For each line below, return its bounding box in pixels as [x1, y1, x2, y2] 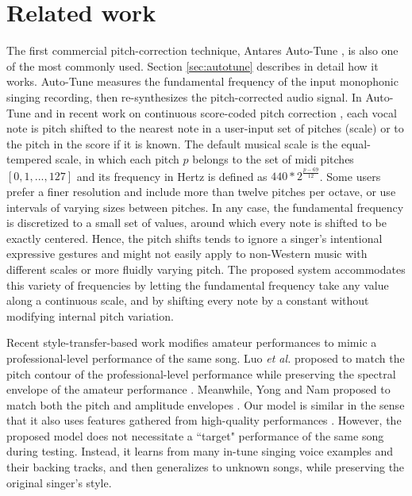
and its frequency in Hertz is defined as [76, 167, 268, 184]
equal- [341, 135, 371, 152]
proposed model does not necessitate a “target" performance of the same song [6, 427, 384, 444]
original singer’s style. [6, 474, 112, 490]
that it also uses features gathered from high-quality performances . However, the [6, 412, 402, 429]
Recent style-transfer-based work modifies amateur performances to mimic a [6, 334, 377, 351]
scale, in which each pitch [55, 151, 179, 167]
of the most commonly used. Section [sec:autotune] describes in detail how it [6, 57, 379, 74]
